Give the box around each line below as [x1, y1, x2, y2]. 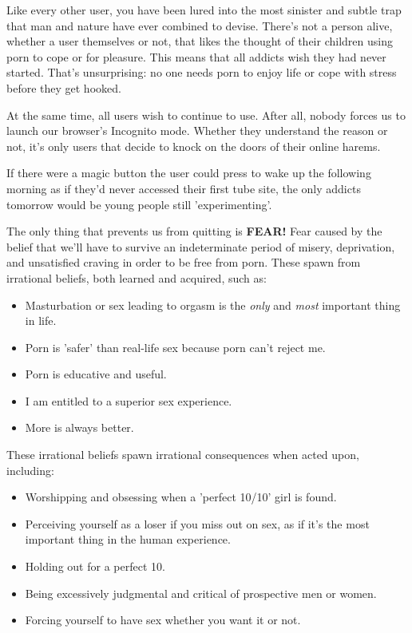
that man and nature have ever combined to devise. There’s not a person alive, [6, 17, 393, 34]
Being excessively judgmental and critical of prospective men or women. [25, 584, 377, 601]
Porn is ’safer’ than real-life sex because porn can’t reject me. [25, 338, 326, 355]
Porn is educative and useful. [25, 366, 167, 382]
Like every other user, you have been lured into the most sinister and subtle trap [6, 2, 402, 18]
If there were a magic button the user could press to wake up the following [6, 164, 371, 181]
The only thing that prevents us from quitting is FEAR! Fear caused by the [6, 223, 382, 239]
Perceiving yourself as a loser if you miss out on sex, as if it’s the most [25, 515, 370, 532]
